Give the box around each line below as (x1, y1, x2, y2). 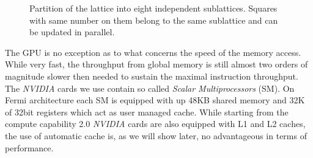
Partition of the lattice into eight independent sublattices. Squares (29, 2, 278, 14)
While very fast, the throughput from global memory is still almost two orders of (5, 58, 308, 70)
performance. (5, 141, 54, 154)
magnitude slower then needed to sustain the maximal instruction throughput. (5, 69, 298, 82)
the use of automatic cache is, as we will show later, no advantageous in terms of (5, 129, 307, 142)
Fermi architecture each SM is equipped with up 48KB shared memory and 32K (5, 94, 305, 106)
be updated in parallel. (29, 26, 115, 38)
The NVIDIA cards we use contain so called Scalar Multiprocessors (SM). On (5, 81, 295, 94)
